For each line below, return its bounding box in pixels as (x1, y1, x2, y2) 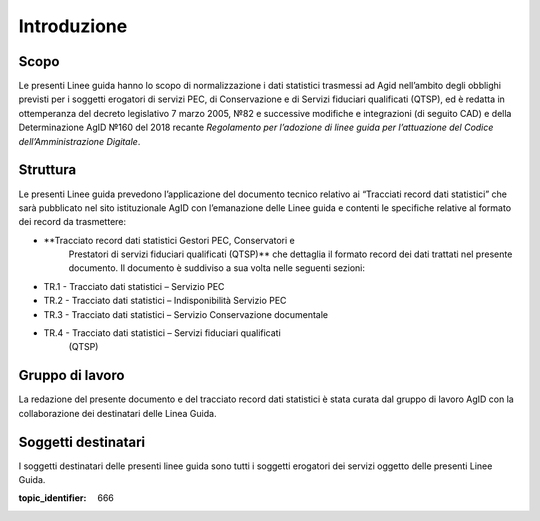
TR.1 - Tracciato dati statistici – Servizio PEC (43, 280, 225, 292)
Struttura (18, 161, 77, 179)
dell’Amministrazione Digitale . (18, 135, 141, 147)
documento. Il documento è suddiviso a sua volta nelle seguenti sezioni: (68, 262, 365, 274)
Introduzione (18, 15, 128, 37)
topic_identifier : (18, 492, 87, 504)
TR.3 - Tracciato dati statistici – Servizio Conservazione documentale (43, 308, 329, 320)
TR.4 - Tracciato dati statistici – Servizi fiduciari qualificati (43, 327, 282, 339)
